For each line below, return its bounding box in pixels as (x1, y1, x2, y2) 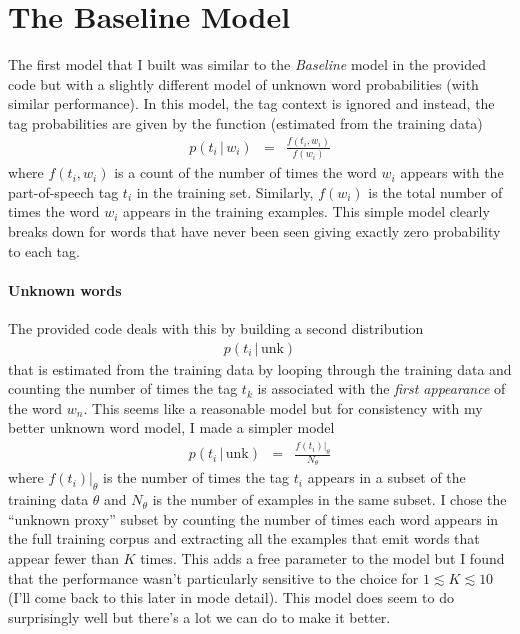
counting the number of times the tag (8, 378, 238, 399)
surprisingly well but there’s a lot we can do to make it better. (8, 606, 391, 627)
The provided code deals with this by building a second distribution (8, 317, 424, 338)
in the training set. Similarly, (136, 181, 314, 202)
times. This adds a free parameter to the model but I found (140, 548, 505, 569)
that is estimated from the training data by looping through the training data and (8, 358, 512, 379)
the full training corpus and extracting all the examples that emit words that (8, 528, 480, 549)
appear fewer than (8, 548, 119, 569)
